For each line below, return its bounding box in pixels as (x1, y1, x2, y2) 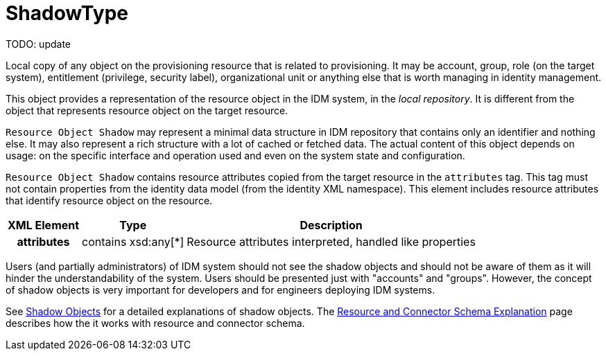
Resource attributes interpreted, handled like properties (187, 234, 476, 249)
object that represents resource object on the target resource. (6, 104, 288, 116)
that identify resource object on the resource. (6, 194, 213, 206)
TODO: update (6, 37, 71, 50)
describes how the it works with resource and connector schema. (6, 317, 305, 329)
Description (300, 217, 363, 232)
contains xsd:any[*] (82, 234, 184, 249)
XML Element (8, 217, 80, 232)
